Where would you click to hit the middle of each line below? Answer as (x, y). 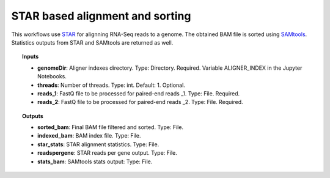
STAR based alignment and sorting (101, 16)
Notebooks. (52, 76)
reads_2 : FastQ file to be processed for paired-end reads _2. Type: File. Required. (141, 102)
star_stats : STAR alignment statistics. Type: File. (98, 144)
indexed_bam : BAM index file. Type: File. (89, 136)
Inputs (31, 57)
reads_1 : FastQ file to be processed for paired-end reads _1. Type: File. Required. (139, 93)
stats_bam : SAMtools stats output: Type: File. (95, 161)
